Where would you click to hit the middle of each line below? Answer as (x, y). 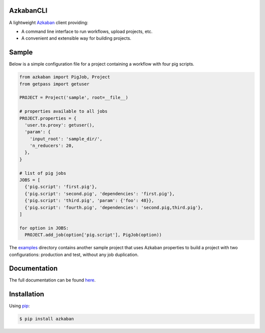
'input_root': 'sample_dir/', (66, 139)
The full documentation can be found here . (52, 280)
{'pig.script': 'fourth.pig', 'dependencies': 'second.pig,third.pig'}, (114, 207)
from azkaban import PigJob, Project (65, 77)
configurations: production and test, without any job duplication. (74, 255)
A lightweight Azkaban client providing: (49, 23)
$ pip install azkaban (47, 319)
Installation (26, 294)
